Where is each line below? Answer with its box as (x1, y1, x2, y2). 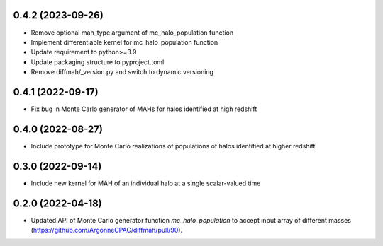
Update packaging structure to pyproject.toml (30, 57, 165, 66)
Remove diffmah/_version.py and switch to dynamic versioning (30, 68, 214, 76)
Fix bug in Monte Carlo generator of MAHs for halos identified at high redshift (30, 105, 257, 113)
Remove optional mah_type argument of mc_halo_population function (30, 28, 234, 37)
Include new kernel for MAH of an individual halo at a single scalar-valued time (30, 179, 261, 187)
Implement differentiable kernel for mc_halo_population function (30, 37, 218, 46)
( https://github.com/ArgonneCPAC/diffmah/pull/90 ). (30, 226, 183, 235)
